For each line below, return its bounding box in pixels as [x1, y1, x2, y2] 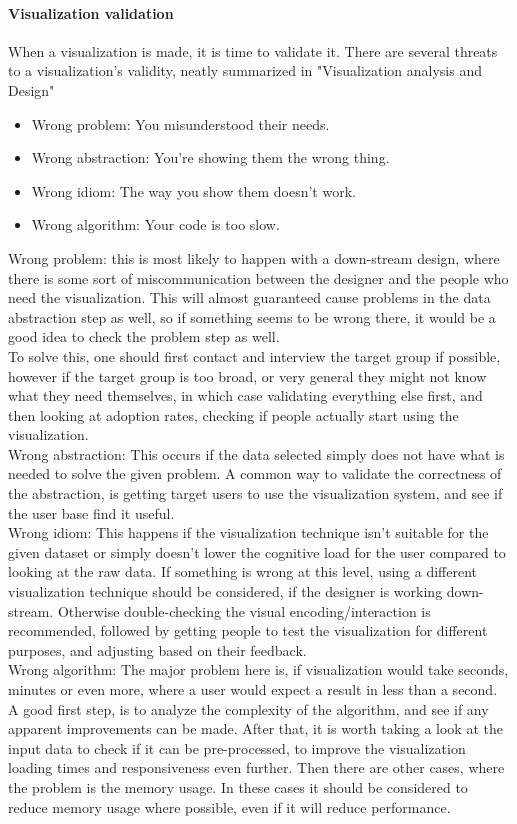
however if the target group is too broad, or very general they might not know [8, 365, 487, 386]
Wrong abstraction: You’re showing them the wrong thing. [31, 147, 390, 168]
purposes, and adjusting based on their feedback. [8, 639, 307, 660]
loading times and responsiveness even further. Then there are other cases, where [8, 757, 505, 778]
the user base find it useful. [8, 502, 175, 523]
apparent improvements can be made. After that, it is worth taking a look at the [8, 718, 503, 739]
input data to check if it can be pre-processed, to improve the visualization [8, 737, 466, 758]
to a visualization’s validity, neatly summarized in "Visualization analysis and [8, 60, 482, 81]
